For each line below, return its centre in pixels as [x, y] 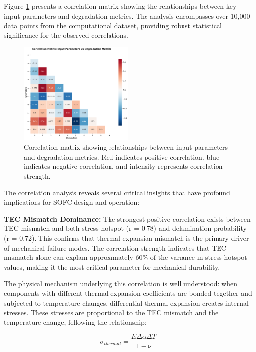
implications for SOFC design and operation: [72, 202]
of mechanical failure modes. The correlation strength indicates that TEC [115, 247]
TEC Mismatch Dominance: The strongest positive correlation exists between [127, 218]
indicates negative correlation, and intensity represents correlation [123, 166]
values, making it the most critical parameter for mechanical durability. [112, 267]
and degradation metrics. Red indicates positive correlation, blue [122, 156]
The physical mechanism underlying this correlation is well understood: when [121, 283]
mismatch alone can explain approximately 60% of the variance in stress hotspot [126, 257]
